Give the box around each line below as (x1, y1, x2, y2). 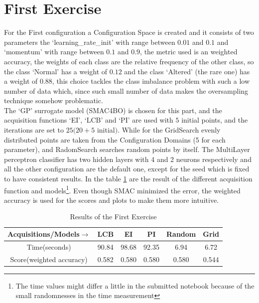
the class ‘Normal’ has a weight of (4, 66, 108, 76)
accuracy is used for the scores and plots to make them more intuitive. (4, 194, 219, 205)
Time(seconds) (26, 241, 71, 252)
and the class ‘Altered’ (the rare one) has (124, 66, 250, 76)
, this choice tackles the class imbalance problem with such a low (52, 76, 250, 86)
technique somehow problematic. (4, 95, 103, 106)
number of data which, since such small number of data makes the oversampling (4, 85, 249, 96)
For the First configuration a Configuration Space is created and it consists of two (4, 27, 254, 37)
